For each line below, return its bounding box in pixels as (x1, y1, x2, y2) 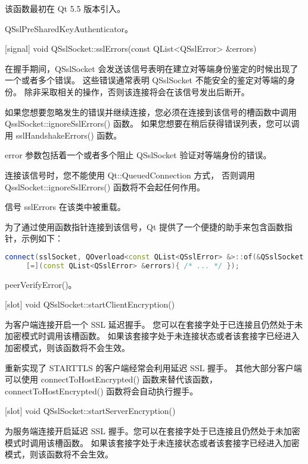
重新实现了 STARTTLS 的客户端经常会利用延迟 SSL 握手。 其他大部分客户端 (5, 361, 302, 374)
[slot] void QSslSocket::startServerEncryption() (5, 405, 176, 417)
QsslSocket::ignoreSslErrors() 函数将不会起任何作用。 (5, 180, 205, 193)
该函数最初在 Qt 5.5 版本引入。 (5, 2, 126, 14)
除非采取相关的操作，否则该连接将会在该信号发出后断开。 (24, 85, 250, 98)
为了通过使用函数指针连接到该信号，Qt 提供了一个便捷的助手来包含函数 (5, 220, 284, 233)
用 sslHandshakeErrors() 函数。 (5, 128, 122, 141)
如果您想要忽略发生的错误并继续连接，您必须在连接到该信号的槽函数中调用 (5, 105, 297, 118)
